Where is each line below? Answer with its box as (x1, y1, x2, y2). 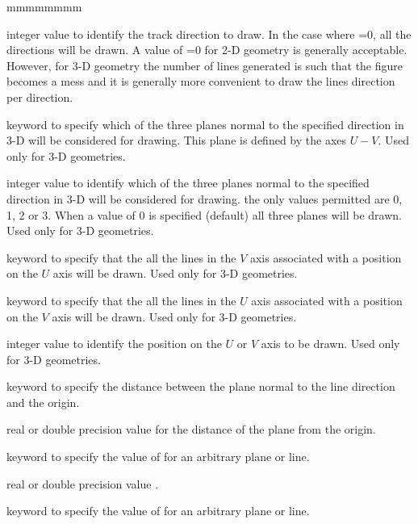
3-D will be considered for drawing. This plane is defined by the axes (6, 132, 347, 149)
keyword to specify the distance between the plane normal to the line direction (6, 378, 395, 395)
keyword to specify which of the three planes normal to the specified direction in (6, 115, 404, 132)
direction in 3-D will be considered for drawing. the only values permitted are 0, (6, 190, 403, 207)
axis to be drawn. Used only (261, 335, 400, 352)
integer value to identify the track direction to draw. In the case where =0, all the (6, 25, 412, 42)
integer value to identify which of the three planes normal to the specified (6, 174, 370, 191)
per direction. (6, 88, 73, 105)
